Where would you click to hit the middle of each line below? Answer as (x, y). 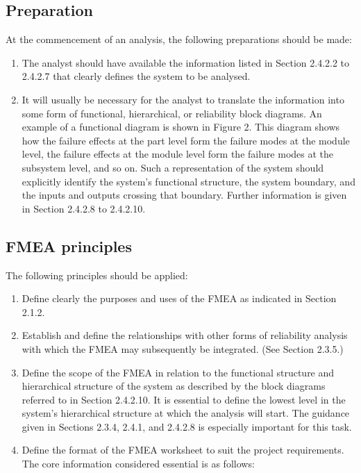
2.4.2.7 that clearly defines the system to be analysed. (136, 76)
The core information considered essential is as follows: (138, 464)
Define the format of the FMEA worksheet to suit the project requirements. (183, 450)
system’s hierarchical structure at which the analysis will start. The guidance (186, 413)
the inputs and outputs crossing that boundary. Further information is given (184, 195)
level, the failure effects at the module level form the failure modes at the (178, 154)
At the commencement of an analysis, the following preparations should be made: (179, 39)
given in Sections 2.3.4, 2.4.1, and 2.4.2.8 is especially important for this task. (187, 426)
